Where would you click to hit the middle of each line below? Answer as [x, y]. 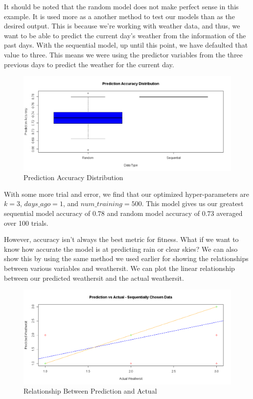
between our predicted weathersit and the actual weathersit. [94, 278]
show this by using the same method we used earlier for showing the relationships [126, 258]
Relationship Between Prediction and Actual [90, 391]
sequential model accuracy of [47, 213]
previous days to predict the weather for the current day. [89, 64]
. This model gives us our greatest [193, 203]
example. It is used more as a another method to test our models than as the [119, 16]
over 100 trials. [26, 223]
